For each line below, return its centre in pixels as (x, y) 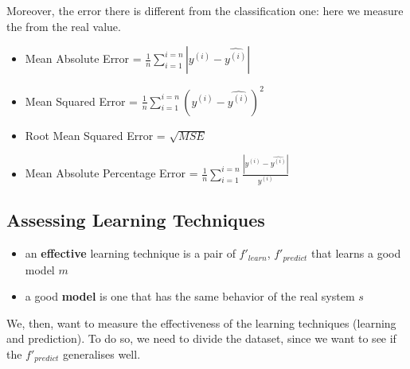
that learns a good (356, 253)
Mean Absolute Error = (83, 58)
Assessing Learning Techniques (136, 220)
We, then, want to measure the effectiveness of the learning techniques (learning (201, 322)
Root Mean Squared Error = (95, 135)
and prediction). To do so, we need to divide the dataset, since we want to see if (201, 338)
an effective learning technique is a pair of (130, 253)
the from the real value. (64, 26)
